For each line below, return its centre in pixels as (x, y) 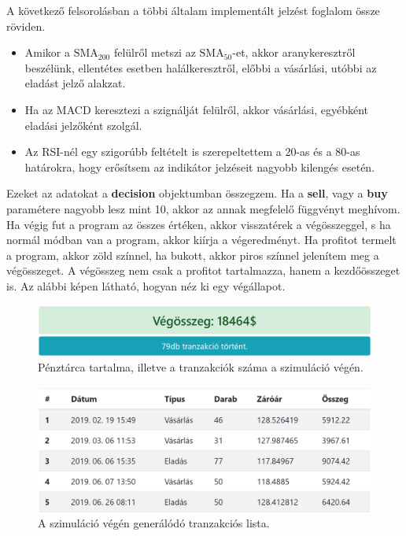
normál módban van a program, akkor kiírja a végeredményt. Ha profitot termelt (201, 240)
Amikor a (48, 52)
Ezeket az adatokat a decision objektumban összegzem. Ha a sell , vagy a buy (197, 193)
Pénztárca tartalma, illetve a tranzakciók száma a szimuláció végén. (201, 367)
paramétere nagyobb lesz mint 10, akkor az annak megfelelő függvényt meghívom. (203, 208)
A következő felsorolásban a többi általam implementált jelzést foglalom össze (193, 10)
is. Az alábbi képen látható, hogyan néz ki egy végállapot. (146, 285)
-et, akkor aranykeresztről (294, 52)
